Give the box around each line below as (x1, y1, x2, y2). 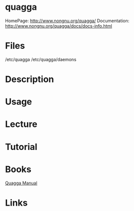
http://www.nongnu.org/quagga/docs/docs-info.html (5, 23, 112, 29)
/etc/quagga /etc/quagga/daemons (5, 56, 76, 62)
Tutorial (5, 141, 38, 152)
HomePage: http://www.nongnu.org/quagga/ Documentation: (5, 18, 130, 24)
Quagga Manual (5, 180, 38, 186)
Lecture (5, 119, 38, 130)
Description (5, 74, 54, 85)
